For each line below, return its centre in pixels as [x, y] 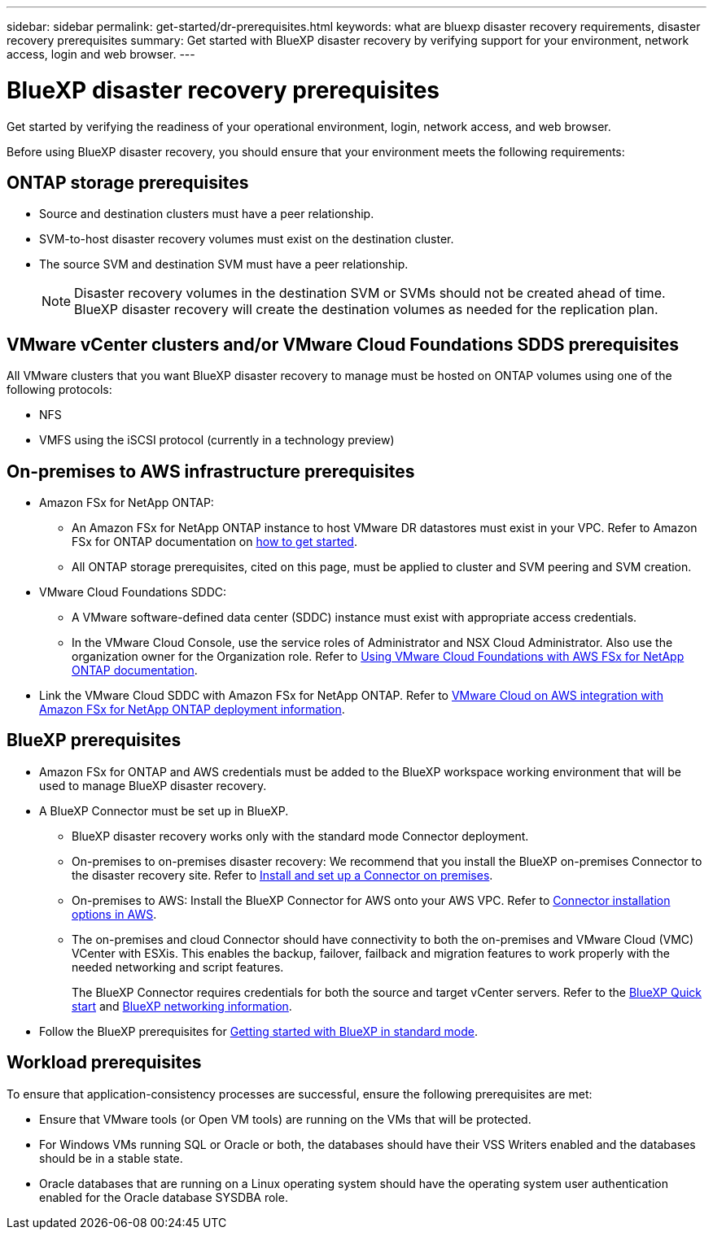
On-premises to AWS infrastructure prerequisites [211, 471]
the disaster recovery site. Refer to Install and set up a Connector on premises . [282, 875]
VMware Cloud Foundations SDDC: [133, 592]
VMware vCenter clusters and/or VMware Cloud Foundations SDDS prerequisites [343, 344]
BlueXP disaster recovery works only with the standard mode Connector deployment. [300, 836]
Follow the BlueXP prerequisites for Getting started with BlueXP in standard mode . [259, 1031]
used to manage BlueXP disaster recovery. [153, 785]
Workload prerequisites [104, 1063]
